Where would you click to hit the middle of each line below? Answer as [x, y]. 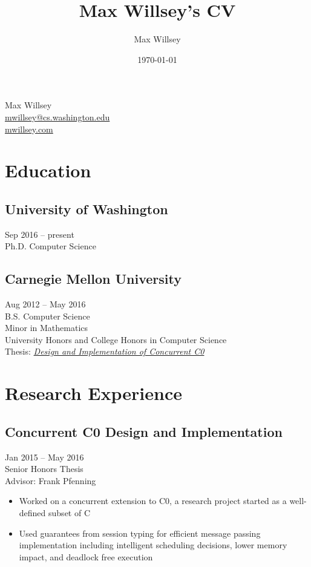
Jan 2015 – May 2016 [44, 457]
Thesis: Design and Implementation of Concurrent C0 [105, 351]
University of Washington [87, 208]
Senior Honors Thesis [44, 469]
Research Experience [93, 393]
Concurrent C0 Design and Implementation [144, 431]
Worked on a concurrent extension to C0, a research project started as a [153, 501]
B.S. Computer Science [47, 316]
